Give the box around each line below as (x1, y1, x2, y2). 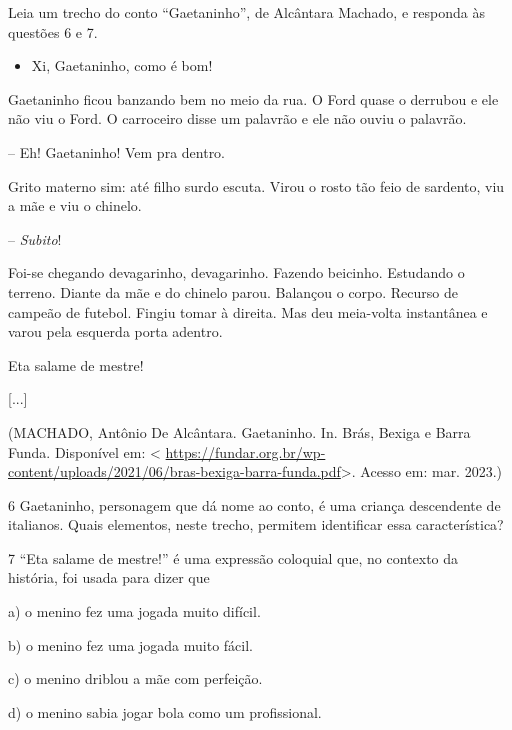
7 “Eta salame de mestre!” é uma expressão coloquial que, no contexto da (8, 547, 459, 568)
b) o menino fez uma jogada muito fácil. (8, 634, 253, 655)
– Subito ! (8, 228, 62, 249)
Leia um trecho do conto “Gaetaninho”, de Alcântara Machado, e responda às (8, 2, 485, 22)
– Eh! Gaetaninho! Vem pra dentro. (8, 141, 226, 162)
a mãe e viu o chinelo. (8, 195, 142, 216)
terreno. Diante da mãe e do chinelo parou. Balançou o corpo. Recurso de (8, 281, 459, 302)
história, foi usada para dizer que (8, 567, 210, 588)
